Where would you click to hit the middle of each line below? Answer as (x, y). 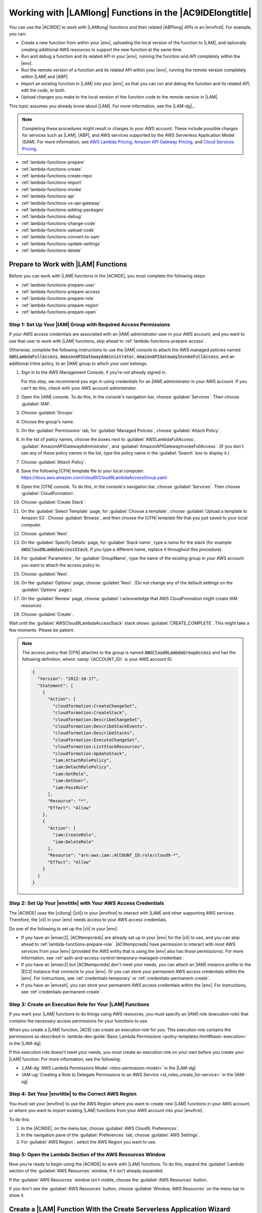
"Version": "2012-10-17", (68, 679)
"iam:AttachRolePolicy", (82, 760)
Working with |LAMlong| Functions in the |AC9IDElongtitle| (130, 13)
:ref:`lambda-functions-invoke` (52, 189)
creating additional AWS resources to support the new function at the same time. (102, 49)
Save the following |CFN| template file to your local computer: (83, 471)
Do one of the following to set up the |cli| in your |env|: (64, 929)
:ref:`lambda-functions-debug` (52, 216)
